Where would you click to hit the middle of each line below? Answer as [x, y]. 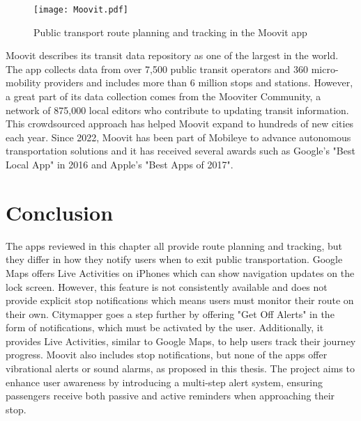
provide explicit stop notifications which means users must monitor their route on [180, 300]
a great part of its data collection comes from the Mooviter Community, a [163, 96]
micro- [325, 69]
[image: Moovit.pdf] [81, 10]
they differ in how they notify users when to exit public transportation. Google [174, 259]
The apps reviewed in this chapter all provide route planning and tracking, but [174, 245]
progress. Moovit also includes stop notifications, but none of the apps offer [167, 355]
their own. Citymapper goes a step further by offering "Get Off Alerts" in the [170, 313]
